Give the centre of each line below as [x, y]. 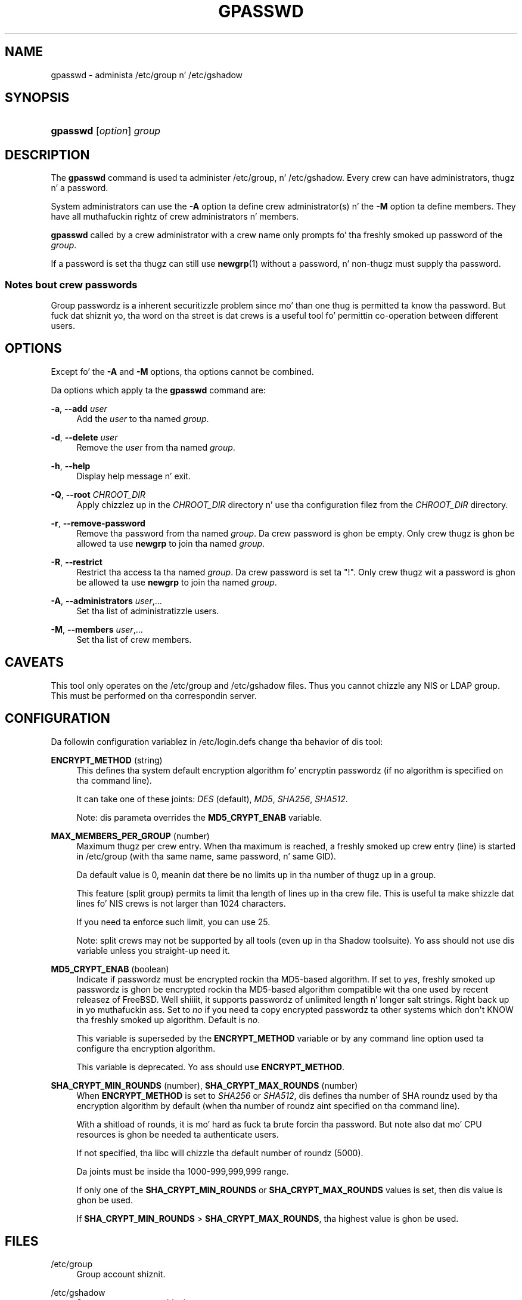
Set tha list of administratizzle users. [148, 611]
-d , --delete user [84, 437]
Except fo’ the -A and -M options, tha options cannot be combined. [182, 371]
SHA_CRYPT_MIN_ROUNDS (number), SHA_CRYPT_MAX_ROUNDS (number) [204, 1085]
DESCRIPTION [47, 155]
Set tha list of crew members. [134, 639]
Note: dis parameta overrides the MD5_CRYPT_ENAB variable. [199, 817]
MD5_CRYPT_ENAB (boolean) [110, 969]
